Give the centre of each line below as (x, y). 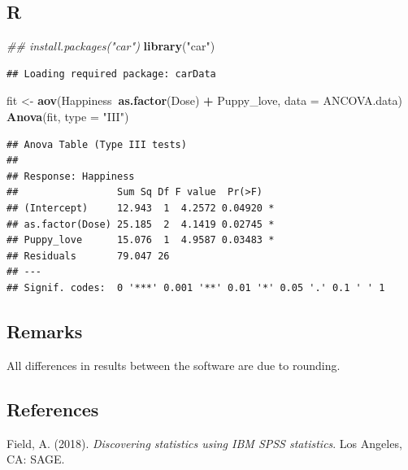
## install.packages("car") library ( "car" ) (111, 46)
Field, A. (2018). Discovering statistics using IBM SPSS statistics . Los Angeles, (204, 443)
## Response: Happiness (71, 176)
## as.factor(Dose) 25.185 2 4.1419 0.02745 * (141, 224)
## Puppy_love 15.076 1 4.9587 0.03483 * (141, 240)
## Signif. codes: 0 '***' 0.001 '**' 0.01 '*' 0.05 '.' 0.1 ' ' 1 (196, 287)
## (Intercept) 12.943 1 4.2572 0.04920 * (141, 208)
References (53, 409)
